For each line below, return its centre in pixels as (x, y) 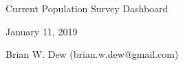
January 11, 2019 (42, 31)
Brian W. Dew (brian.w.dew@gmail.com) (92, 54)
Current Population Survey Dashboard (87, 8)
